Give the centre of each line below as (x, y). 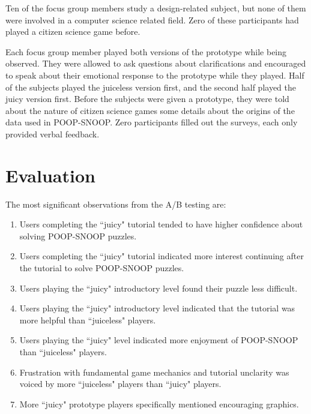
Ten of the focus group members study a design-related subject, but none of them (156, 8)
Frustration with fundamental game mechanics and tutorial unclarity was (154, 372)
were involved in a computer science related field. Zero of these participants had (152, 19)
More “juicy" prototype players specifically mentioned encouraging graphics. (159, 403)
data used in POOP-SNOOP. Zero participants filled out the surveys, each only (152, 122)
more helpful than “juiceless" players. (88, 319)
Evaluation (50, 175)
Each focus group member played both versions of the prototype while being (146, 51)
